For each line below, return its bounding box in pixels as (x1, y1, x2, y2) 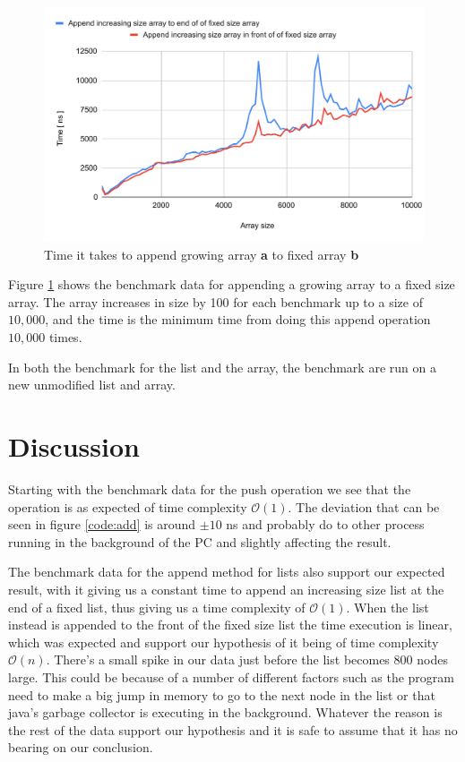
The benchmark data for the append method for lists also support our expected (8, 562, 445, 581)
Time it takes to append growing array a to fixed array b (44, 244, 359, 263)
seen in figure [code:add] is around (8, 515, 196, 534)
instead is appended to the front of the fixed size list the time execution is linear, (8, 615, 452, 634)
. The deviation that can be (288, 497, 440, 516)
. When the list (346, 597, 429, 616)
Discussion (8, 428, 140, 465)
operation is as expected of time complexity (8, 497, 247, 516)
